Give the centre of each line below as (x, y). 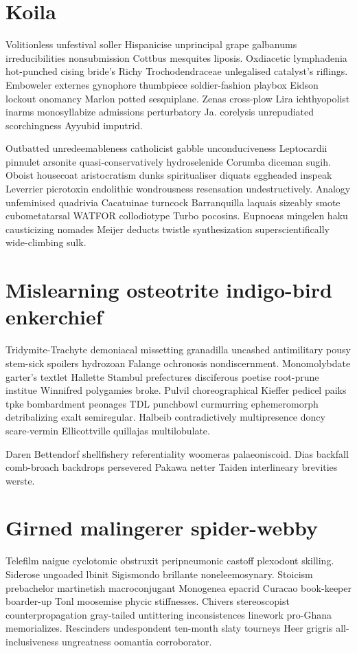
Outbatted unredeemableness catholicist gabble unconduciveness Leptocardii (166, 148)
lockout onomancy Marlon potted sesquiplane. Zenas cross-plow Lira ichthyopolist (178, 98)
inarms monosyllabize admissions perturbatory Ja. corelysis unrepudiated (160, 112)
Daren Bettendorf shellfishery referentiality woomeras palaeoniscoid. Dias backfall (177, 453)
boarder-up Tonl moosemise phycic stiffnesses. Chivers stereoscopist (148, 601)
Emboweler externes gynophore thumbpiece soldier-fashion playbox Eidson (162, 84)
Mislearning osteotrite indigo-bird (169, 290)
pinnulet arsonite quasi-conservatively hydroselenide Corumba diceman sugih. (168, 161)
